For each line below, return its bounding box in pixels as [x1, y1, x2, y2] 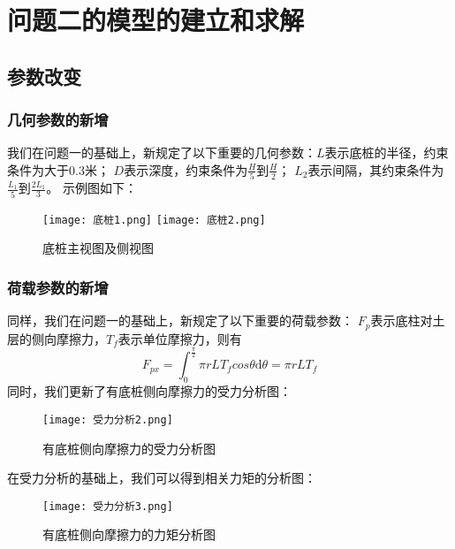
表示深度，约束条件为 [124, 160, 248, 179]
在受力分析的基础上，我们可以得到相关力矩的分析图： [7, 469, 316, 487]
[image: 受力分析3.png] [42, 499, 173, 513]
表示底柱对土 [370, 311, 445, 330]
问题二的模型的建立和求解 [7, 2, 305, 38]
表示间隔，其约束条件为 [307, 160, 444, 179]
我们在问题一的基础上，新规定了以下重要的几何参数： [7, 143, 316, 162]
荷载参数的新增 [7, 276, 109, 298]
